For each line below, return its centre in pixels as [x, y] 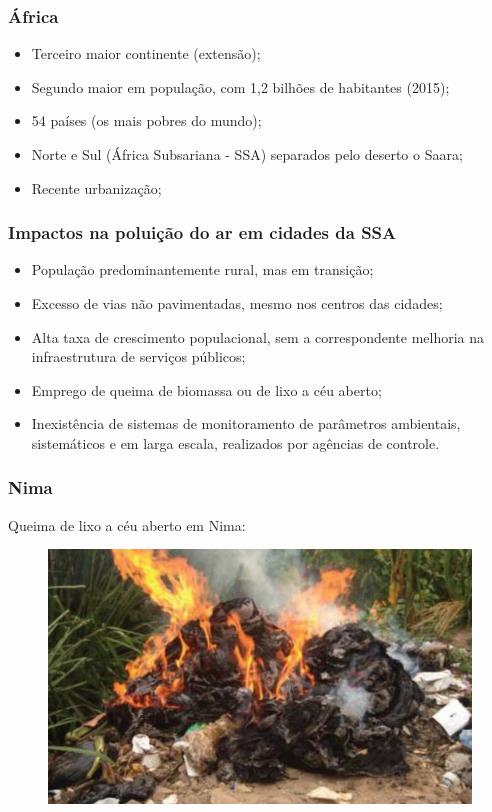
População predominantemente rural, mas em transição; [202, 269]
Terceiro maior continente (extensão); [146, 53]
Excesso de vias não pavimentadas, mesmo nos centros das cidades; [237, 303]
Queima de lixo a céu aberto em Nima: [127, 524]
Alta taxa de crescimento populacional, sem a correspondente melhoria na [258, 336]
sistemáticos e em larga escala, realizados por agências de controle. [235, 442]
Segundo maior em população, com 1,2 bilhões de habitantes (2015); [240, 86]
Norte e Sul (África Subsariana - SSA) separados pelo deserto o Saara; [247, 154]
